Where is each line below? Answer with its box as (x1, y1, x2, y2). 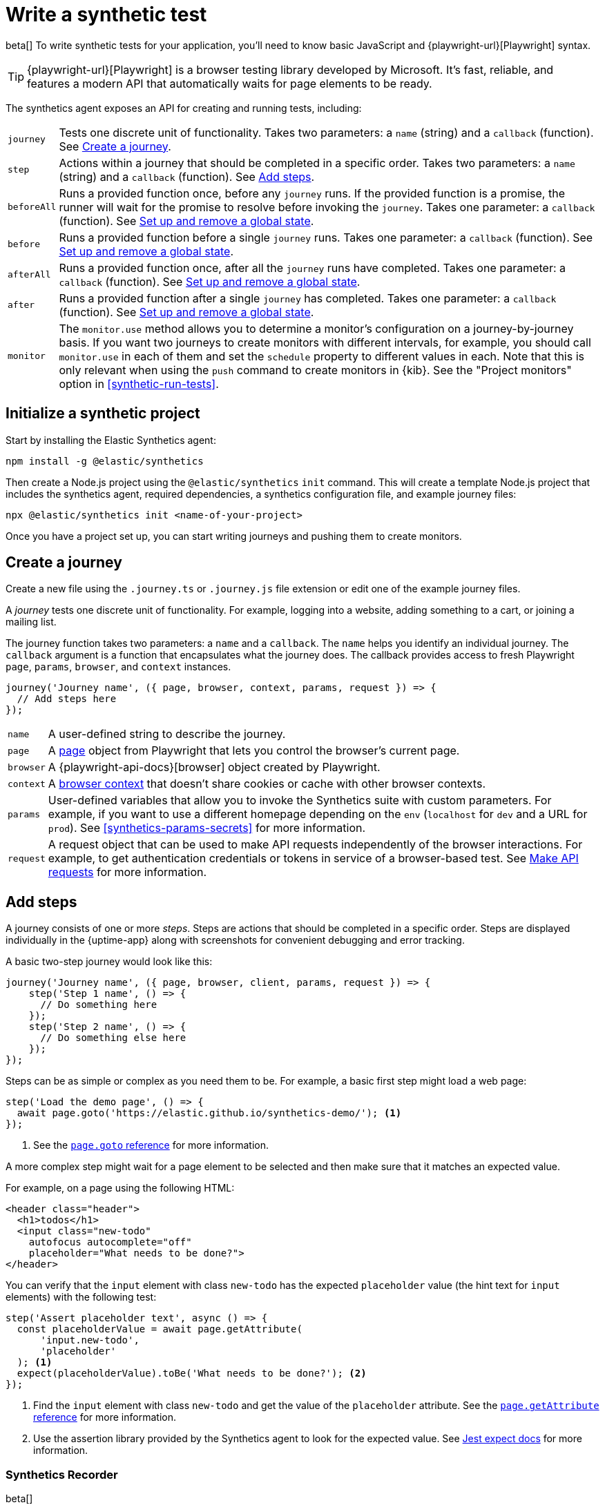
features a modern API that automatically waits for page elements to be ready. (27, 76, 432, 90)
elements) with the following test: (6, 1291, 157, 1303)
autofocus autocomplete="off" (28, 1236, 192, 1248)
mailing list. (6, 616, 57, 628)
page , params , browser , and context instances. (6, 661, 231, 673)
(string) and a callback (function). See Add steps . (59, 169, 315, 184)
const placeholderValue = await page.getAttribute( (17, 1323, 302, 1335)
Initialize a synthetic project (6, 405, 200, 423)
